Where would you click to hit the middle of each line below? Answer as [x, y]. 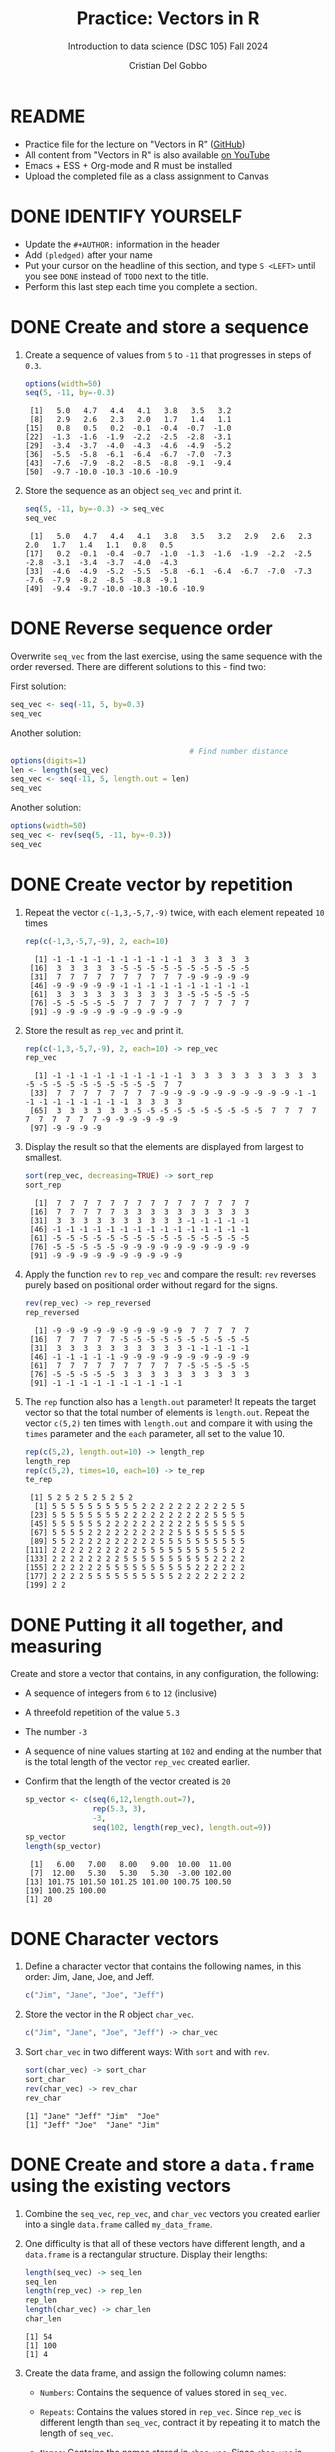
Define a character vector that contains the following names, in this [163, 1966]
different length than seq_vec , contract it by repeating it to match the [180, 2422]
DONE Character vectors [115, 1938]
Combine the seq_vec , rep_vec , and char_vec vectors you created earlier [172, 2213]
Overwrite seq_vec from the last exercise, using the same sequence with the [166, 656]
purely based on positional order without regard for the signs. [151, 1285]
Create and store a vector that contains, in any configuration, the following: [164, 1674]
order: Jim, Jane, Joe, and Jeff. [89, 1977]
